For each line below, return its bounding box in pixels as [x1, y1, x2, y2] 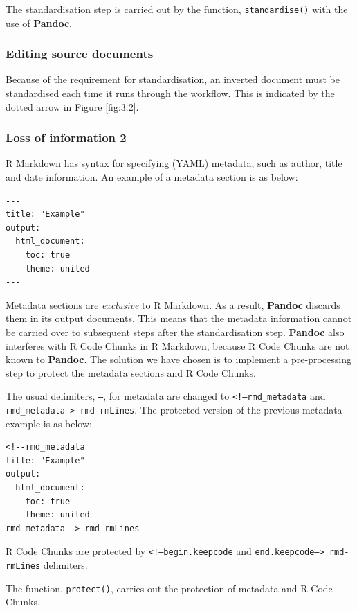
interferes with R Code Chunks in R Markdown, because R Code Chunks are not [6, 338, 349, 353]
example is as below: [6, 416, 92, 430]
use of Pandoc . [6, 15, 72, 30]
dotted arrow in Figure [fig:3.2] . [6, 99, 139, 114]
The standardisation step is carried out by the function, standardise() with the [6, 2, 348, 16]
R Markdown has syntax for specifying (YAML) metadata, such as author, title [6, 156, 342, 170]
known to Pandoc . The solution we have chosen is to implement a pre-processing [6, 352, 351, 366]
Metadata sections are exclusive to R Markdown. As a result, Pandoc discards [6, 297, 340, 312]
